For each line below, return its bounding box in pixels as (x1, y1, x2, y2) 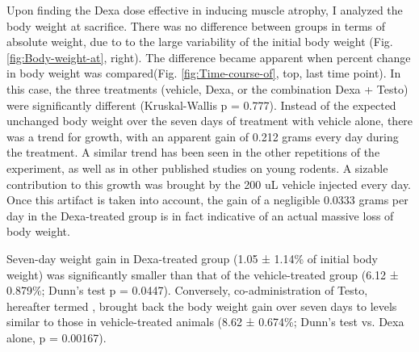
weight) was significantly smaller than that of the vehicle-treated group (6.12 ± (6, 266, 399, 283)
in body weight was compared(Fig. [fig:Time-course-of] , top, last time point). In (6, 65, 401, 82)
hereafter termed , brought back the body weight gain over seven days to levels (6, 297, 397, 314)
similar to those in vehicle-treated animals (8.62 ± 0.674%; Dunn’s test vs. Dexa (6, 313, 404, 330)
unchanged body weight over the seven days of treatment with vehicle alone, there (6, 112, 413, 129)
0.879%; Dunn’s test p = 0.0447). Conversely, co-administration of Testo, (6, 282, 368, 299)
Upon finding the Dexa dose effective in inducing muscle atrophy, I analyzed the (6, 2, 403, 18)
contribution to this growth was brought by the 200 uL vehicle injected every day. (6, 175, 412, 192)
